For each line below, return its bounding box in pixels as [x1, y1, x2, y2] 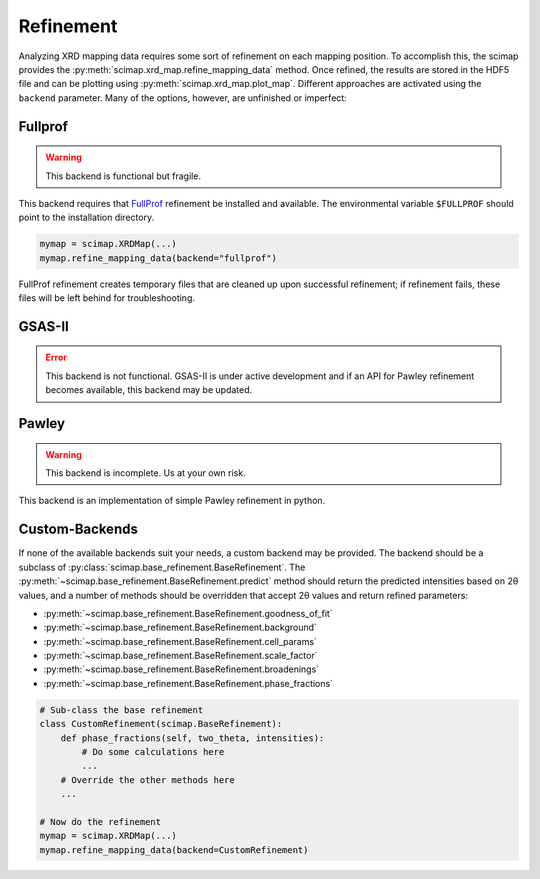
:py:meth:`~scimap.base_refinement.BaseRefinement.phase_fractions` [43, 677, 334, 689]
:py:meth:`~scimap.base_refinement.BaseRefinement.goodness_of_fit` [43, 607, 334, 619]
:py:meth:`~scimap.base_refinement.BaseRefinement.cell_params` [43, 635, 317, 647]
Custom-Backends [18, 521, 139, 538]
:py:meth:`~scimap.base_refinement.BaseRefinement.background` [43, 621, 317, 634]
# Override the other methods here [60, 774, 235, 785]
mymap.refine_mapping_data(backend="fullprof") [39, 252, 277, 264]
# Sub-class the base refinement [39, 704, 204, 715]
